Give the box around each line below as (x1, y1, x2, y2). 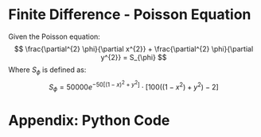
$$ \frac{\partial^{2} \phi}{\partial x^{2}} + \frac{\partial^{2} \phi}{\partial (14, 44, 254, 53)
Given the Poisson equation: (8, 32, 101, 41)
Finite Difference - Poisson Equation (8, 6, 251, 24)
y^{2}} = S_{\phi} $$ (100, 52, 167, 62)
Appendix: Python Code (8, 112, 170, 130)
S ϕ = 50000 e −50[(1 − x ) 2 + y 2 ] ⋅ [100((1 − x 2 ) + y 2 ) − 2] (49, 79, 219, 93)
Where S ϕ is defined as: (8, 65, 87, 76)
